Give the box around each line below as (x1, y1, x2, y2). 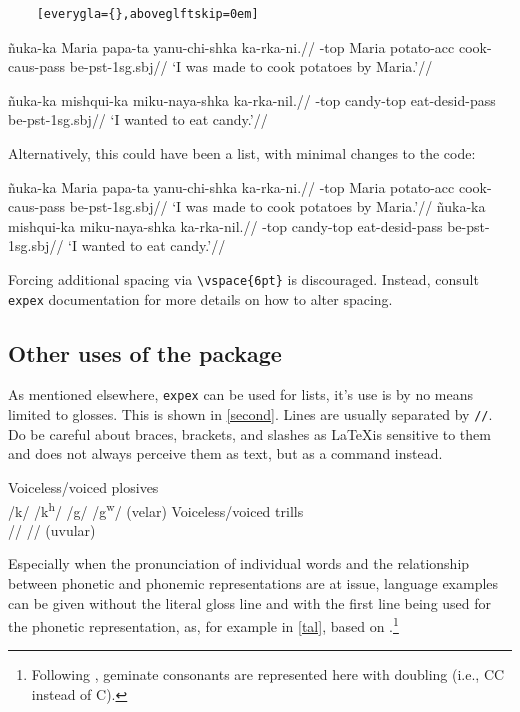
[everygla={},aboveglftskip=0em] (36, 7, 259, 21)
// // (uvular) (8, 519, 96, 540)
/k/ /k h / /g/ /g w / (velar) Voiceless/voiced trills (8, 497, 304, 521)
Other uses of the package (8, 337, 282, 368)
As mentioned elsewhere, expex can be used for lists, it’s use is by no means (8, 384, 474, 405)
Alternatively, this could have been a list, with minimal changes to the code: (8, 142, 476, 163)
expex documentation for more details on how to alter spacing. (8, 288, 393, 309)
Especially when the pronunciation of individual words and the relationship (8, 553, 470, 574)
